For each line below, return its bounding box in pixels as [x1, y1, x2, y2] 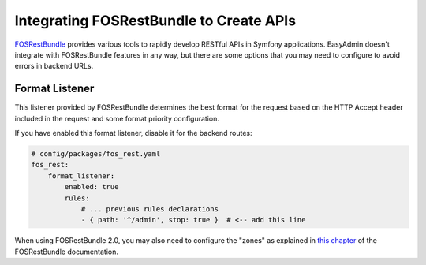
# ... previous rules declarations [80, 204, 219, 213]
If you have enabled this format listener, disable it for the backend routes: [14, 129, 252, 138]
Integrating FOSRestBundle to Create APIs [14, 12, 296, 29]
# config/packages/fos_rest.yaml [31, 150, 161, 158]
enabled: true [64, 182, 119, 192]
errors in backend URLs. [14, 62, 94, 71]
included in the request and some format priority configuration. [14, 114, 220, 123]
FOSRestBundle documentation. [14, 247, 118, 256]
